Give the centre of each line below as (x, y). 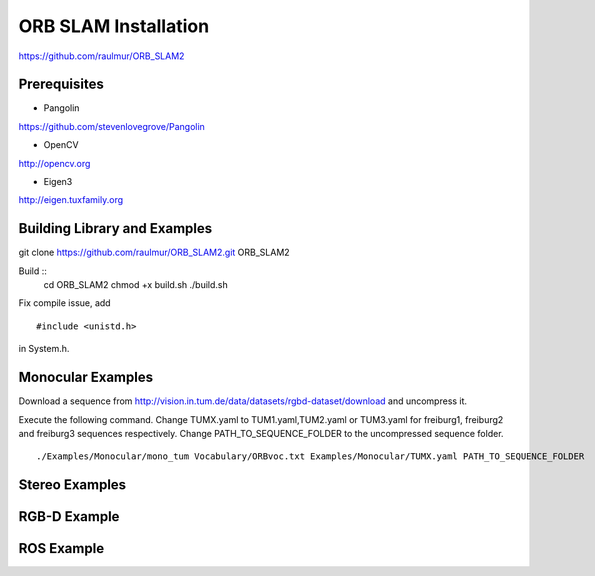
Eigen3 (58, 182)
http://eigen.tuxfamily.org (71, 200)
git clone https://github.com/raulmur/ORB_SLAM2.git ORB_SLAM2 (154, 252)
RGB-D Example (69, 516)
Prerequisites (61, 84)
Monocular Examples (86, 377)
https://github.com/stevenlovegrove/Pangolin (111, 126)
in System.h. (44, 349)
